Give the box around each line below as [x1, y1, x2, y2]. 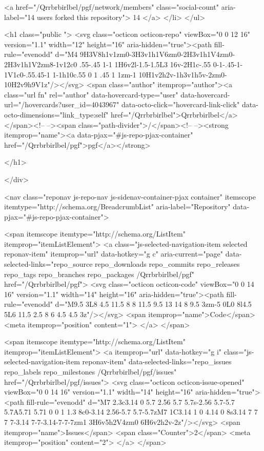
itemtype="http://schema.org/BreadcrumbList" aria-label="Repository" [4, 201, 231, 212]
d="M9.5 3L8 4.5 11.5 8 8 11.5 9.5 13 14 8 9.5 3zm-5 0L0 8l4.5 [55, 299, 252, 309]
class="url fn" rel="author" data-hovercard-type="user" [4, 89, 178, 100]
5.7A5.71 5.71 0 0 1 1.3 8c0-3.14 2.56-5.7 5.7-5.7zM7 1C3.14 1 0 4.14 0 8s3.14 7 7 [4, 406, 258, 417]
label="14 [4, 11, 35, 22]
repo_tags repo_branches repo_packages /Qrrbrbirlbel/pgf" [4, 268, 194, 279]
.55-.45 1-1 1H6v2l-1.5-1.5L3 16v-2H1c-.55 [79, 58, 211, 69]
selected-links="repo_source [4, 259, 93, 269]
